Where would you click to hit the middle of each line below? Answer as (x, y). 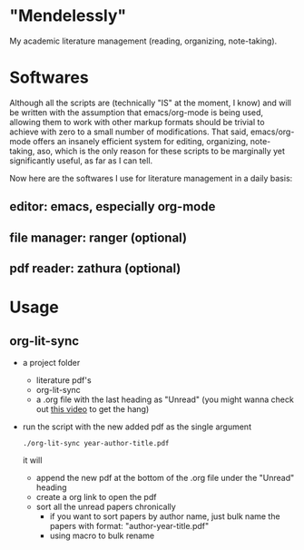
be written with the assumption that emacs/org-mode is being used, (137, 112)
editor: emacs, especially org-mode (113, 206)
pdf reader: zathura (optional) (95, 269)
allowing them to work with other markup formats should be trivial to (137, 122)
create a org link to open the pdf (96, 497)
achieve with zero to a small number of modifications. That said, (129, 132)
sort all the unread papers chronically (106, 507)
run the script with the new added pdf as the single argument (137, 427)
